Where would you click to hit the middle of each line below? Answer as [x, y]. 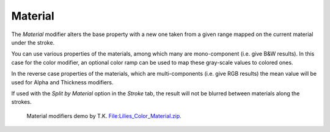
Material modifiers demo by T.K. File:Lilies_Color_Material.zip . [104, 116]
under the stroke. [33, 42]
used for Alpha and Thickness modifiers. [62, 82]
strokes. [21, 102]
